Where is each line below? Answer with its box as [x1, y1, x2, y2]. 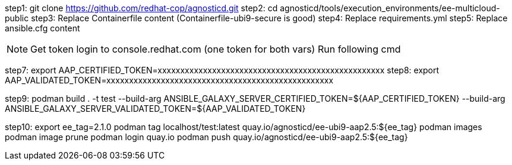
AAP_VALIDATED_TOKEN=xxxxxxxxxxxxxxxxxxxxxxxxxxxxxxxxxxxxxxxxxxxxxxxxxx [5, 75, 334, 85]
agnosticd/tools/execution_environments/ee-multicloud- [280, 3, 500, 13]
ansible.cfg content [5, 23, 80, 33]
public [5, 13, 29, 23]
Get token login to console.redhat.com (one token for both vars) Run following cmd [30, 43, 401, 55]
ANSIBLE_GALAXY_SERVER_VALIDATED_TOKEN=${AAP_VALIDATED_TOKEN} [5, 103, 306, 114]
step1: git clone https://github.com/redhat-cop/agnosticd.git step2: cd [5, 3, 278, 13]
